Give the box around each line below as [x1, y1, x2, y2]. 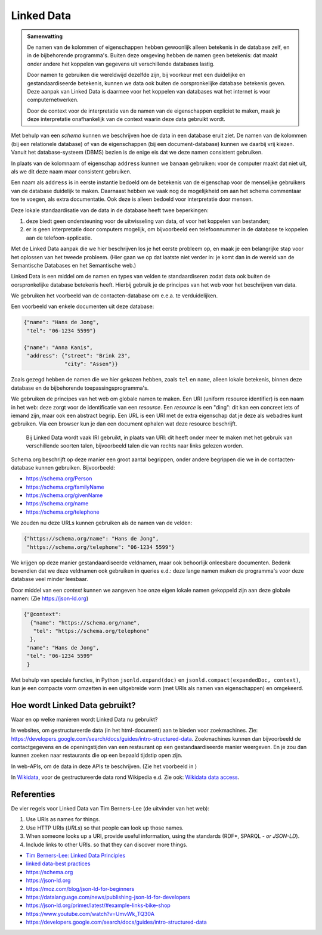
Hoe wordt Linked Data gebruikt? [11, 700, 137, 710]
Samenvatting [27, 33, 63, 40]
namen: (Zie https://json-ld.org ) [11, 595, 89, 602]
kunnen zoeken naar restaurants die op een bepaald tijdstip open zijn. [11, 751, 182, 759]
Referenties [11, 789, 55, 799]
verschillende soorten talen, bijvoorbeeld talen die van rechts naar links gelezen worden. [26, 442, 244, 449]
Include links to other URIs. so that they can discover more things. [26, 841, 188, 848]
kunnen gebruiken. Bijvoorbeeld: [35, 464, 116, 471]
